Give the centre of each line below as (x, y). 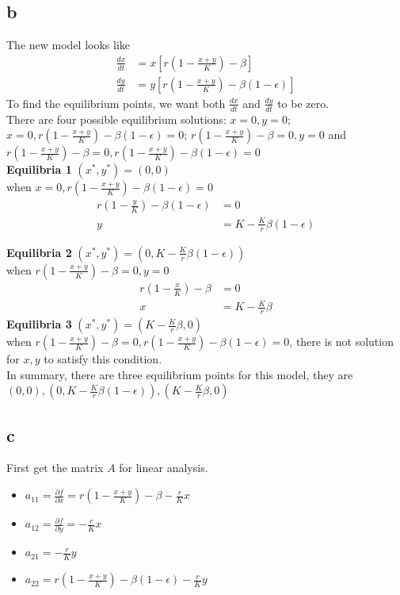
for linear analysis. (164, 468)
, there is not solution (341, 342)
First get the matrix (55, 468)
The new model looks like (69, 45)
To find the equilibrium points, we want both (116, 103)
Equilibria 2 (39, 252)
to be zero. (303, 103)
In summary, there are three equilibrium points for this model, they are (180, 374)
